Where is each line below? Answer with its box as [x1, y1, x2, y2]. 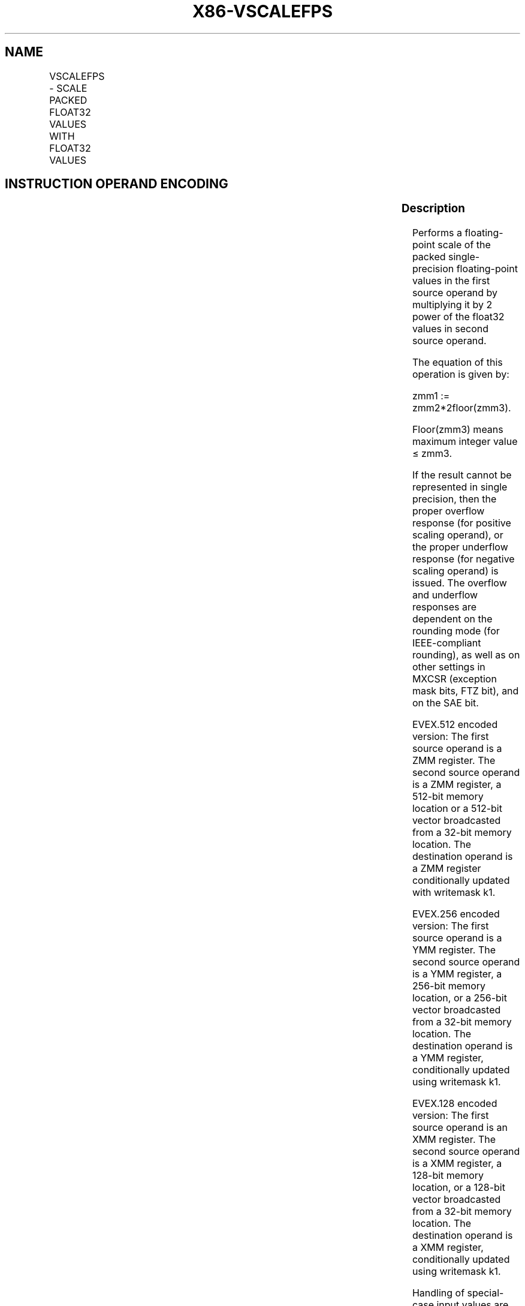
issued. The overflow [412, 577, 507, 589]
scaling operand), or [412, 529, 503, 541]
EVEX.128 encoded [412, 1097, 497, 1110]
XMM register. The [412, 1133, 496, 1146]
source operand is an [412, 1121, 508, 1134]
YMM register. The [412, 944, 496, 956]
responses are [412, 601, 477, 613]
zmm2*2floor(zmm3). [412, 402, 511, 414]
